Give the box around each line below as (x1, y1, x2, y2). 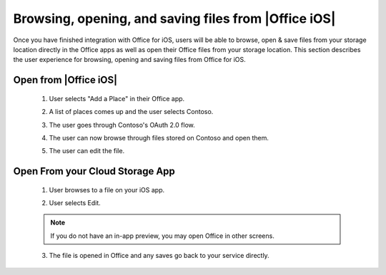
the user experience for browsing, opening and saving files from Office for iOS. (13, 56, 246, 64)
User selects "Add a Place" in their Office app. (49, 94, 185, 103)
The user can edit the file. (49, 147, 125, 155)
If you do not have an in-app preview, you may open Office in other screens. (50, 232, 274, 240)
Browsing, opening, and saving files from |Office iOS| (13, 11, 336, 26)
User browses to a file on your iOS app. (49, 185, 165, 194)
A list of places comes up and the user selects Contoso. (49, 108, 214, 116)
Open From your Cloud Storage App (13, 165, 175, 177)
